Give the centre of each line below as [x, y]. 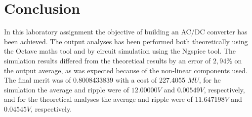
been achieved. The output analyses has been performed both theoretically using [126, 41]
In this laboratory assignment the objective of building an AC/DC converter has [126, 32]
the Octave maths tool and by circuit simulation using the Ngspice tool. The [120, 51]
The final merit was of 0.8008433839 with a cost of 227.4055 [95, 80]
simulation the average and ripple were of [66, 89]
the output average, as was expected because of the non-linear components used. [126, 70]
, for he [210, 80]
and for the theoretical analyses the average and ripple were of [98, 99]
